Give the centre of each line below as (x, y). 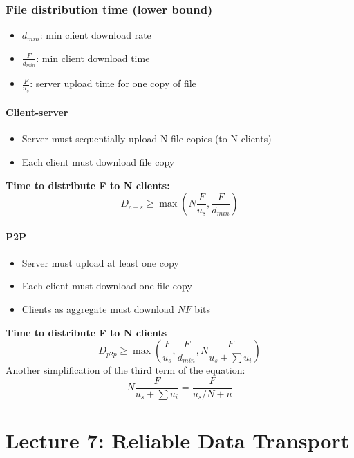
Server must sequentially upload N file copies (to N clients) (147, 139)
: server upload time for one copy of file (113, 83)
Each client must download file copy (98, 161)
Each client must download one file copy (107, 286)
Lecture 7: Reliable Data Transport (178, 440)
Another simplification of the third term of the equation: (125, 370)
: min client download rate (95, 35)
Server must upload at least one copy (100, 262)
